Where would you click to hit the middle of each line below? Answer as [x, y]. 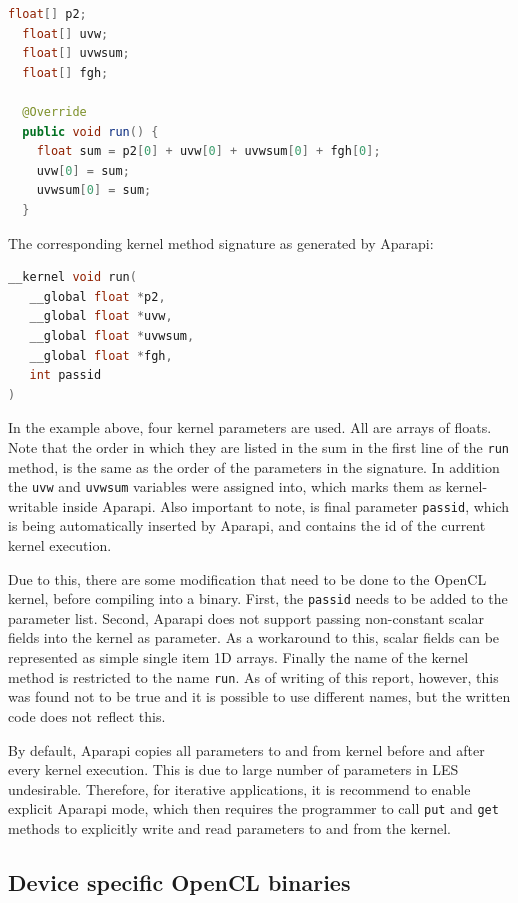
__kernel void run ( [72, 277]
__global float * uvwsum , [112, 335]
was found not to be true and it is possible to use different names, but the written [259, 696]
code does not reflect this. [87, 715]
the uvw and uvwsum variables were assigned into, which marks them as [225, 486]
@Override [54, 111]
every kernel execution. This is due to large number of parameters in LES [233, 769]
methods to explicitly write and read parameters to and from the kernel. [229, 827]
